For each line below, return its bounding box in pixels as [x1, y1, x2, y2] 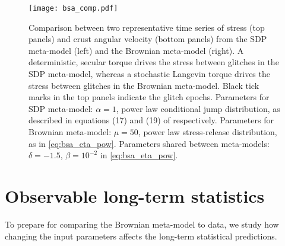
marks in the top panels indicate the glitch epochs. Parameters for [28, 91, 270, 103]
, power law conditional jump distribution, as [116, 102, 280, 114]
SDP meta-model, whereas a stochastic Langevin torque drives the [28, 68, 270, 80]
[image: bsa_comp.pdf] [28, 4, 118, 12]
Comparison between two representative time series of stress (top [28, 21, 265, 33]
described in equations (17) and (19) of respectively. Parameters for [28, 114, 274, 126]
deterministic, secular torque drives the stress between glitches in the [28, 56, 279, 68]
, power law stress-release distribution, [138, 126, 277, 138]
